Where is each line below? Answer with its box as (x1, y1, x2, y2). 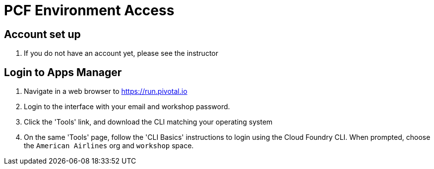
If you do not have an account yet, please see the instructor (24, 49, 219, 58)
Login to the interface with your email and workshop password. (24, 102, 230, 111)
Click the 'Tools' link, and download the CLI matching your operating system (24, 118, 273, 127)
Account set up (4, 28, 81, 41)
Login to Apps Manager (4, 66, 122, 79)
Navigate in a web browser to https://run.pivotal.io (24, 87, 187, 96)
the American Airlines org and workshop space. (24, 141, 194, 150)
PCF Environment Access (4, 2, 175, 19)
